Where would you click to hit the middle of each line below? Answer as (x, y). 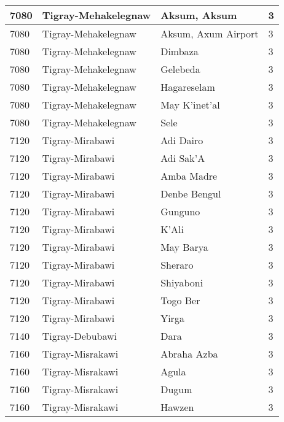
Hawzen (177, 407)
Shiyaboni (182, 282)
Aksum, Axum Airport (210, 33)
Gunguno (180, 211)
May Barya (184, 247)
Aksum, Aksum (199, 15)
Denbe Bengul (191, 194)
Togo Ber (180, 300)
